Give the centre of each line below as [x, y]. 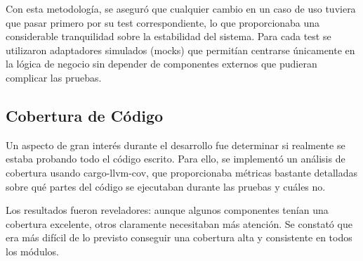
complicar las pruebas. [54, 77]
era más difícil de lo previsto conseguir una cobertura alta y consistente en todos [179, 237]
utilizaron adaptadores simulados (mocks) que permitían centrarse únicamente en [180, 50]
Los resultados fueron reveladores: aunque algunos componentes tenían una [167, 210]
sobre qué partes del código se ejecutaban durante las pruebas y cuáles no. [166, 186]
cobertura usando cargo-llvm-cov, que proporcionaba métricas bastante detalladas [182, 172]
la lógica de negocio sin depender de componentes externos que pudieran [161, 64]
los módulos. [32, 251]
